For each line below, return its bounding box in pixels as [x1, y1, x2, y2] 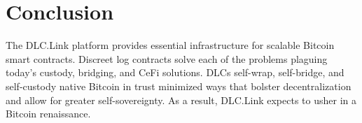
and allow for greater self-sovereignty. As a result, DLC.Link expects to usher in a [6, 92, 356, 107]
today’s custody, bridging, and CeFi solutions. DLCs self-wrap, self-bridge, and [6, 65, 344, 80]
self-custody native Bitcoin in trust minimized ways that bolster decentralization [6, 78, 351, 93]
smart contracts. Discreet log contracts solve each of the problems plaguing [6, 51, 328, 66]
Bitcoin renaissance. [6, 106, 91, 121]
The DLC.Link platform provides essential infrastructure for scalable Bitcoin [6, 38, 335, 52]
